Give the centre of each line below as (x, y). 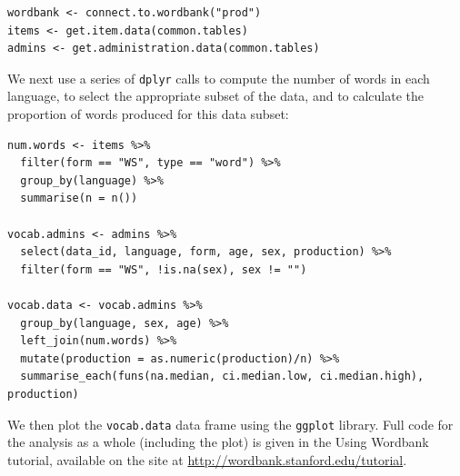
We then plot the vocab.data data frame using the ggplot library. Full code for (230, 424)
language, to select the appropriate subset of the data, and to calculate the (216, 96)
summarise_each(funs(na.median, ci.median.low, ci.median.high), (222, 377)
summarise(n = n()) (79, 198)
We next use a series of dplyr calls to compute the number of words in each (219, 78)
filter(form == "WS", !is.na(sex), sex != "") (164, 269)
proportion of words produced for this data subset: (148, 114)
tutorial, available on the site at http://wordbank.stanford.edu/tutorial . (207, 459)
